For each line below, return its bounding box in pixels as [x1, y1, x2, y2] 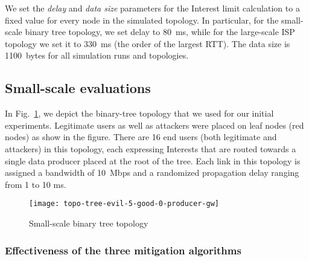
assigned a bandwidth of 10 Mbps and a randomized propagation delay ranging [5, 166, 299, 179]
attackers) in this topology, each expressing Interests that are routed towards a [5, 142, 296, 155]
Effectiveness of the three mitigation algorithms [5, 242, 241, 257]
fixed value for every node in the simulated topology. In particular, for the [5, 13, 279, 26]
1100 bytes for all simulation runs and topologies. [5, 49, 189, 62]
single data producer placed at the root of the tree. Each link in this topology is [5, 154, 301, 167]
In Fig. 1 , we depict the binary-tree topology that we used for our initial [5, 107, 274, 120]
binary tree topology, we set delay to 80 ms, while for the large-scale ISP [25, 25, 295, 38]
